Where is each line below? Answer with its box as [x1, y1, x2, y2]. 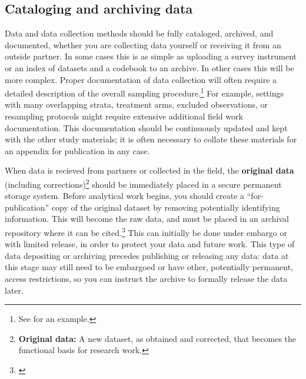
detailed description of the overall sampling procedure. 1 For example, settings [5, 85, 284, 99]
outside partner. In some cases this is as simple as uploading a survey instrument [5, 50, 297, 62]
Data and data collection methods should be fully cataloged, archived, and [5, 27, 274, 39]
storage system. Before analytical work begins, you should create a [5, 189, 245, 202]
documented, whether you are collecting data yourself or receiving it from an [5, 38, 281, 51]
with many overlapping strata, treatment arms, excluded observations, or [5, 98, 268, 111]
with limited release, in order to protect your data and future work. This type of [5, 238, 295, 250]
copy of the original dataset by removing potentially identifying [51, 201, 280, 213]
